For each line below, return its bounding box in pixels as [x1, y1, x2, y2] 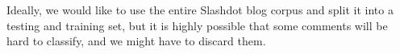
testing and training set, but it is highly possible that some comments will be [6, 17, 388, 33]
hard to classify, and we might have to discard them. [6, 33, 266, 49]
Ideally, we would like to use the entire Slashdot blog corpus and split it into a [6, 2, 394, 17]
